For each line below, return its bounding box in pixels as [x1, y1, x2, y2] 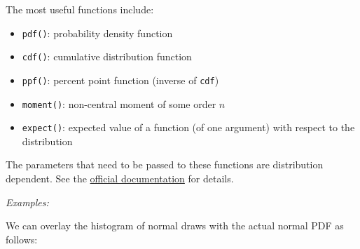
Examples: [6, 194, 49, 209]
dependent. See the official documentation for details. [6, 171, 234, 186]
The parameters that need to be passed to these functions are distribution [6, 157, 324, 172]
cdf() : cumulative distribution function [22, 49, 192, 64]
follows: [6, 231, 38, 246]
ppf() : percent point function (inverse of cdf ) [22, 72, 219, 87]
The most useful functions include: [6, 2, 154, 16]
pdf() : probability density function [22, 25, 173, 40]
